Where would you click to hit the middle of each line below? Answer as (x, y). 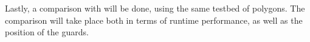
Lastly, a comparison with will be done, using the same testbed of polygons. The (155, 8)
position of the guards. (47, 32)
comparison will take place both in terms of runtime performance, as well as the (154, 20)
